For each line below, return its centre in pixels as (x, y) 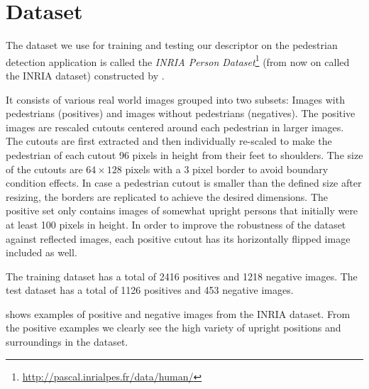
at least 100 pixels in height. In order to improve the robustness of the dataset (176, 224)
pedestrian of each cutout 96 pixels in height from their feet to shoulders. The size (184, 154)
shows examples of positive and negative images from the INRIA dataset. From (178, 313)
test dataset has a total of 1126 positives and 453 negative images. (150, 290)
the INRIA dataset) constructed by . (85, 75)
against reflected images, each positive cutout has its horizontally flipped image (178, 238)
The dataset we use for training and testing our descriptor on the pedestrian (172, 45)
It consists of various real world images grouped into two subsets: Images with (175, 99)
